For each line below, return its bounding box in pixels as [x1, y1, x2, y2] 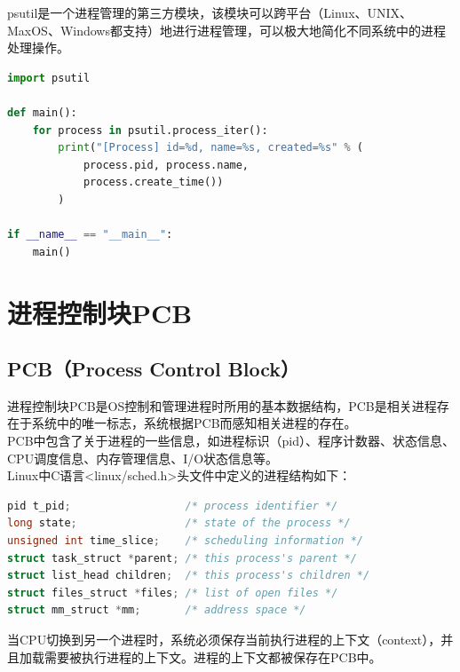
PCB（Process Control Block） [7, 355, 300, 383]
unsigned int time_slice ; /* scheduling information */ [7, 534, 363, 548]
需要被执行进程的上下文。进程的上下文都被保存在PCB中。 [44, 647, 382, 666]
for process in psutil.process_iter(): [32, 123, 268, 137]
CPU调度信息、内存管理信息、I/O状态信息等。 [7, 448, 279, 467]
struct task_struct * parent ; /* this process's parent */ [7, 551, 357, 565]
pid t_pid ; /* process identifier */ [7, 499, 338, 512]
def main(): [7, 106, 77, 119]
